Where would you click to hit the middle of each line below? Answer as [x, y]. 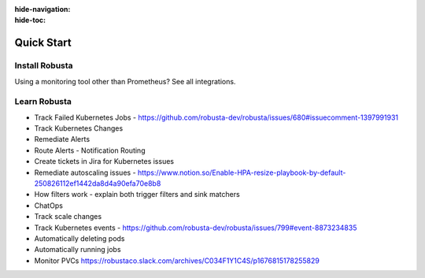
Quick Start [43, 43]
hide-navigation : [42, 9]
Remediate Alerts [62, 139]
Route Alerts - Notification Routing [90, 150]
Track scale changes [68, 217]
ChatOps [48, 206]
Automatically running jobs [78, 250]
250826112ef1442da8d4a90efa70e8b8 [98, 183]
